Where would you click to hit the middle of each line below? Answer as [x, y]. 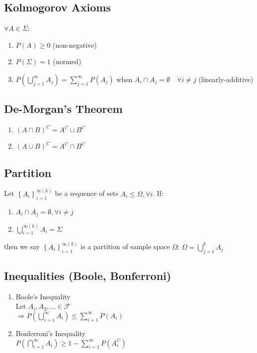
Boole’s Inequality [43, 296]
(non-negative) [75, 44]
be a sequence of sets [86, 193]
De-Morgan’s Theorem [63, 109]
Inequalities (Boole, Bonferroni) [88, 275]
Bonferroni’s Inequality [51, 333]
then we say [22, 246]
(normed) [67, 61]
